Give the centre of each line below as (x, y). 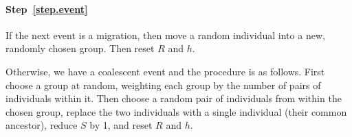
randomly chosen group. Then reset (80, 48)
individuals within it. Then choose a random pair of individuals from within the (174, 98)
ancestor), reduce (42, 125)
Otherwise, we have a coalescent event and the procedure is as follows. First (165, 71)
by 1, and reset (121, 125)
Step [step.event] (47, 9)
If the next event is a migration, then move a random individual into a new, (165, 35)
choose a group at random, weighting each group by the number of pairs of (163, 85)
